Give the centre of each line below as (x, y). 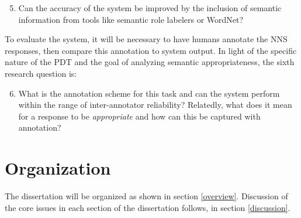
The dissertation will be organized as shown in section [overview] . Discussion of (146, 196)
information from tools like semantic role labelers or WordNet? (131, 19)
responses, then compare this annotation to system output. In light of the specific (151, 50)
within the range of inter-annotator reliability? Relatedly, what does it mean (155, 105)
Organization (58, 168)
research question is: (41, 73)
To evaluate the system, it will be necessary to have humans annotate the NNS (146, 39)
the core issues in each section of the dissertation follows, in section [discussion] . (148, 207)
